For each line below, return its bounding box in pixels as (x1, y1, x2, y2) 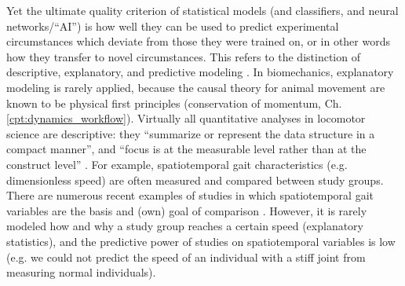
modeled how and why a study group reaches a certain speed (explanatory (6, 218, 363, 234)
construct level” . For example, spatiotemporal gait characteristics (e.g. (6, 156, 348, 172)
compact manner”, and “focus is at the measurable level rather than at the (6, 141, 367, 157)
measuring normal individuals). (6, 264, 156, 280)
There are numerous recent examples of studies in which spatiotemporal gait (6, 187, 374, 203)
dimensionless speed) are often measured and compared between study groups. (6, 171, 384, 188)
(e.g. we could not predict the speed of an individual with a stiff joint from (6, 248, 366, 265)
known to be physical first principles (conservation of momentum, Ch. (6, 94, 342, 111)
